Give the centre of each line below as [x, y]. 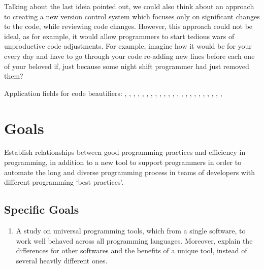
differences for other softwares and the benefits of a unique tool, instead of [131, 250]
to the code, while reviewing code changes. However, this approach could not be [128, 26]
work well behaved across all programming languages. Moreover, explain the [134, 240]
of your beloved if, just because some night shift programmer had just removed [127, 66]
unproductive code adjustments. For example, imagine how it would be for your [128, 46]
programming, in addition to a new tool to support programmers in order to [123, 162]
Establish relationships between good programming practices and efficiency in [125, 152]
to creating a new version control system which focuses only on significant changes [132, 16]
